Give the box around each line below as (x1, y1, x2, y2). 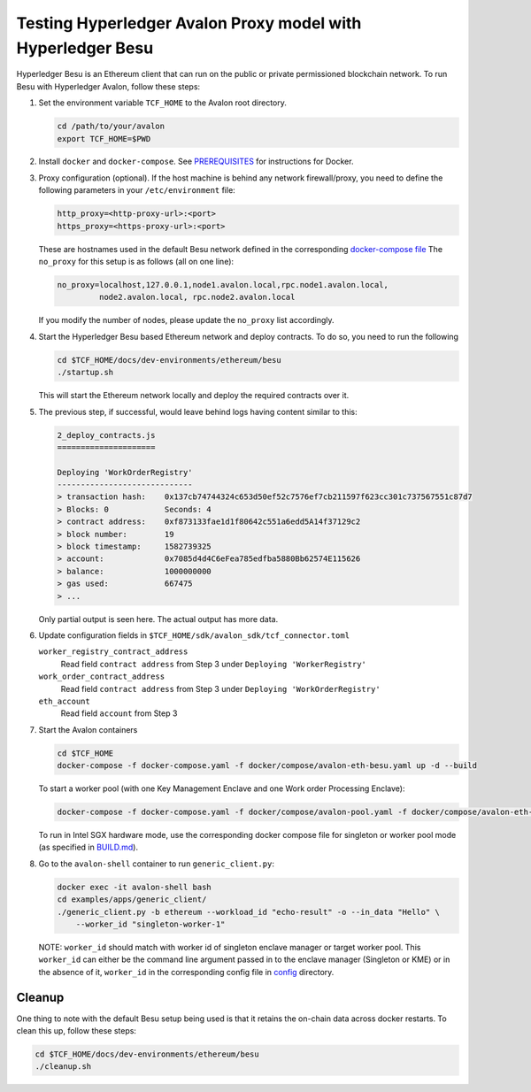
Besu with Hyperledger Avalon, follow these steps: (16, 81, 201, 92)
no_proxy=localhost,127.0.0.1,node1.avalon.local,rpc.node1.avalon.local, (57, 280, 389, 289)
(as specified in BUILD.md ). (38, 842, 139, 853)
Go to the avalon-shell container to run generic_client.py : (38, 858, 274, 869)
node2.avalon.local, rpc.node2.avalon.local (98, 292, 296, 303)
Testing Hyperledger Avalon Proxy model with (16, 13, 362, 33)
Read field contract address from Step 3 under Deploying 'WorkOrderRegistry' (60, 683, 381, 694)
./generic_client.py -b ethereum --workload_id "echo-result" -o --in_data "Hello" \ (57, 907, 440, 917)
